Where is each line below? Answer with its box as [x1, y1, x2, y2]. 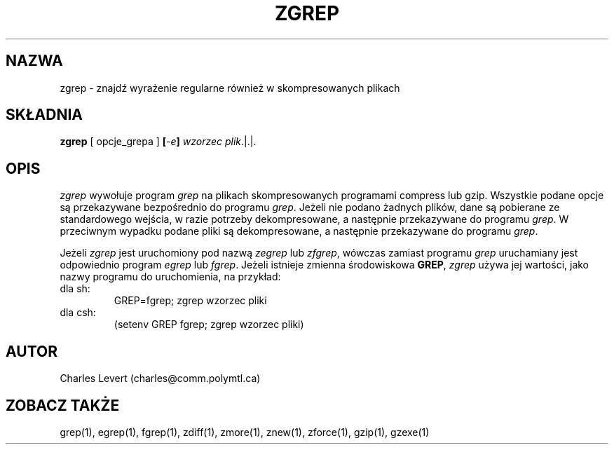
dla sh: [60, 282, 90, 295]
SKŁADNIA [6, 106, 83, 124]
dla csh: [60, 306, 96, 319]
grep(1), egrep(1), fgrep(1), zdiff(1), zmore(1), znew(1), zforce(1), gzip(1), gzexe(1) [60, 425, 430, 438]
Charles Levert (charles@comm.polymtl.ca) [60, 372, 261, 385]
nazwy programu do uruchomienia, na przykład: [60, 271, 281, 283]
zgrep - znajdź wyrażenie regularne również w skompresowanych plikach [60, 81, 400, 94]
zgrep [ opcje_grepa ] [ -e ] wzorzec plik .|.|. [60, 135, 257, 148]
